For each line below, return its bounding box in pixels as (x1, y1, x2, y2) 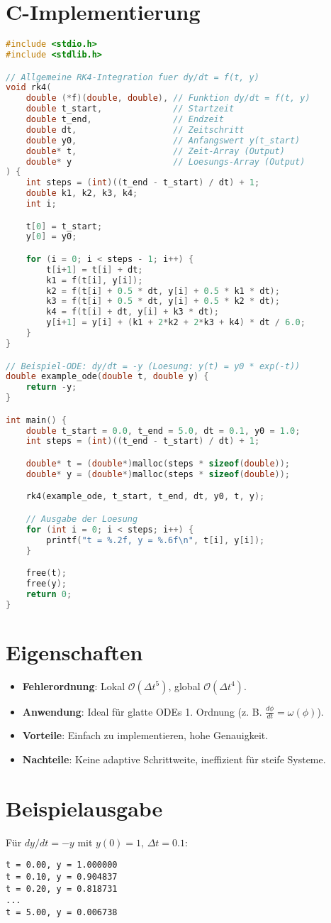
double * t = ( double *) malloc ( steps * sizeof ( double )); (26, 458, 291, 469)
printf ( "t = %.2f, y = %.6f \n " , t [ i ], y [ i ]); (46, 535, 265, 545)
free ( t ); (26, 568, 67, 579)
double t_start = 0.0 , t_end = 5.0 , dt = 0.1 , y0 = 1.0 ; (26, 425, 301, 436)
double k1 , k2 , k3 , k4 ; (26, 188, 138, 199)
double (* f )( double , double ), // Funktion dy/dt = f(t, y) (26, 93, 310, 104)
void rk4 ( (6, 82, 52, 93)
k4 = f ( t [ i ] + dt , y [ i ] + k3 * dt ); (46, 307, 219, 317)
